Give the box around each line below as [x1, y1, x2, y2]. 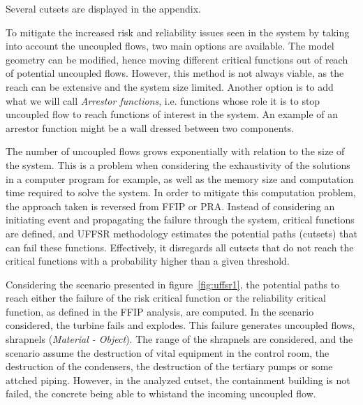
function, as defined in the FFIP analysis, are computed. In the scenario [6, 304, 314, 318]
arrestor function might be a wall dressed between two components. [6, 120, 295, 135]
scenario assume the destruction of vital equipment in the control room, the [6, 345, 329, 360]
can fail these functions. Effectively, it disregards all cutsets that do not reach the [6, 240, 354, 254]
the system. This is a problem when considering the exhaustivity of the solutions [6, 157, 350, 172]
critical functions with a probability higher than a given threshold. [6, 253, 290, 268]
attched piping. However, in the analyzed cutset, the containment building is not [6, 372, 350, 387]
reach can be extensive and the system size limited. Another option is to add [6, 79, 334, 94]
